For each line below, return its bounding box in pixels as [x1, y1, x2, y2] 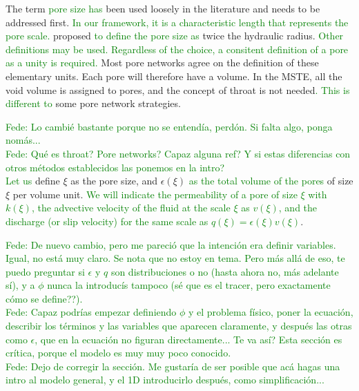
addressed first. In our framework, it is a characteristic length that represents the [6, 15, 349, 29]
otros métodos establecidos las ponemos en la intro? [6, 160, 225, 174]
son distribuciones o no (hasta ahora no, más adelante [110, 264, 339, 278]
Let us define [6, 173, 60, 188]
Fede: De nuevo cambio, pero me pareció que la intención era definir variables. [6, 237, 336, 251]
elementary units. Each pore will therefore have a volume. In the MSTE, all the [6, 68, 342, 83]
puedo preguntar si [6, 264, 85, 278]
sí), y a [6, 278, 35, 292]
